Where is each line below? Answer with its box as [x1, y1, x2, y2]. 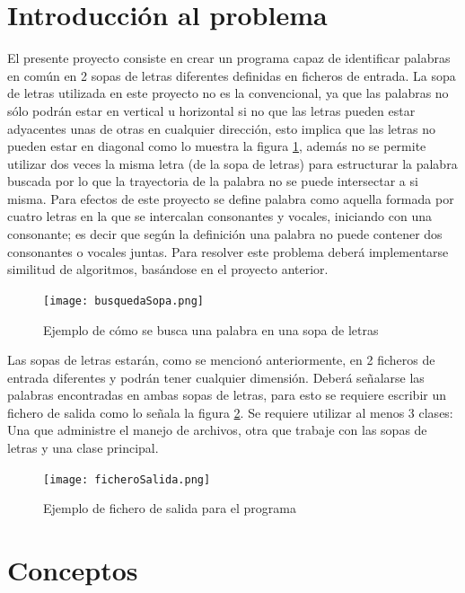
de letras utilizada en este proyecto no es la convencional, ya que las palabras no [7, 84, 449, 102]
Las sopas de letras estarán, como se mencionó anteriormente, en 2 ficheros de [7, 350, 435, 369]
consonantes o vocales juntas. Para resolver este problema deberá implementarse [7, 242, 449, 261]
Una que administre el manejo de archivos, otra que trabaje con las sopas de [7, 420, 427, 439]
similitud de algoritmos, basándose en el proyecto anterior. [7, 260, 329, 279]
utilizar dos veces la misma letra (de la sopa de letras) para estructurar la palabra [7, 154, 458, 173]
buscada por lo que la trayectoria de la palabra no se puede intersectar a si [7, 172, 418, 190]
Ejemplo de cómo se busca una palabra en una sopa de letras [43, 320, 379, 339]
